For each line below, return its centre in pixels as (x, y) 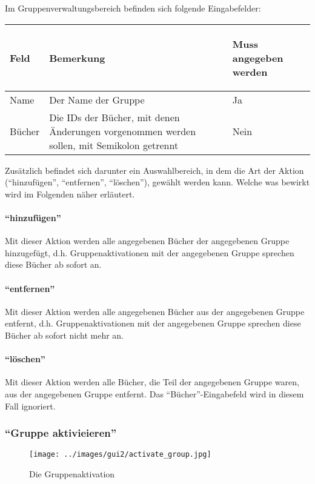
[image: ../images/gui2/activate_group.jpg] (120, 455)
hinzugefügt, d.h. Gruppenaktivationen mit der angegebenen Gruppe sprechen (150, 252)
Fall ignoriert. (30, 406)
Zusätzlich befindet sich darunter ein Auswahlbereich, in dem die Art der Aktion (154, 170)
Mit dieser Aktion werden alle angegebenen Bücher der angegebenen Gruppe (147, 241)
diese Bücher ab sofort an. (53, 264)
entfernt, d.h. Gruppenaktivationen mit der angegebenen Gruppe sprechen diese (153, 323)
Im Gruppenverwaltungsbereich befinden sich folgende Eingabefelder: (133, 8)
